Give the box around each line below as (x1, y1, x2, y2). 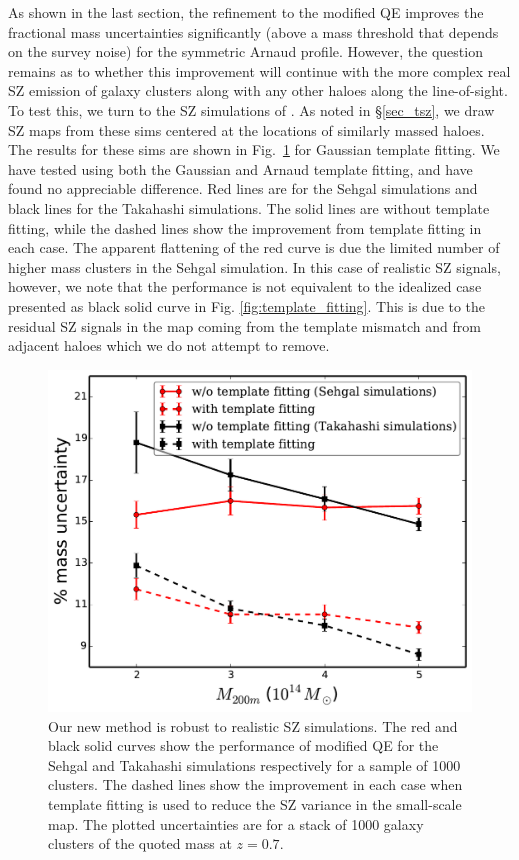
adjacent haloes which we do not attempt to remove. (8, 335, 330, 356)
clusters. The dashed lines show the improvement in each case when (48, 774, 463, 795)
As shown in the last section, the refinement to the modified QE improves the (8, 2, 484, 22)
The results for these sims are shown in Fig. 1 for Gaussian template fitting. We (8, 139, 500, 160)
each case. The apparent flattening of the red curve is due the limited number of (8, 237, 500, 258)
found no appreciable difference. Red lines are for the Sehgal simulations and (8, 178, 478, 199)
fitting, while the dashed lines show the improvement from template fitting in (8, 217, 482, 238)
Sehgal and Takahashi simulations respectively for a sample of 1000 (48, 754, 461, 775)
